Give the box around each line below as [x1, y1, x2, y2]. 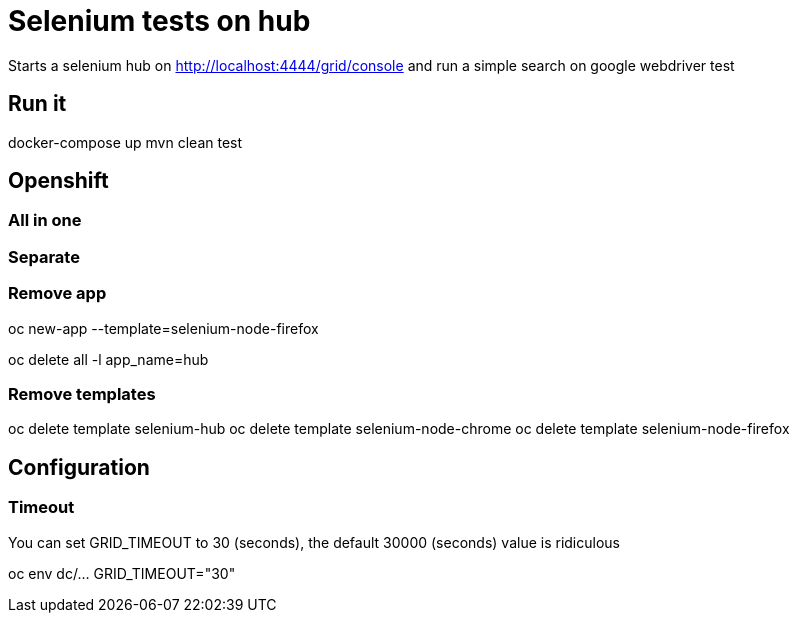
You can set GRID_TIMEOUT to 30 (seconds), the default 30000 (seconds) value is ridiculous [8, 533, 620, 551]
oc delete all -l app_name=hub [8, 350, 209, 368]
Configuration [8, 454, 150, 480]
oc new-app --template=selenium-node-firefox [8, 319, 319, 337]
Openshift [8, 168, 109, 194]
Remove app [8, 283, 107, 304]
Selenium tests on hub [8, 4, 311, 38]
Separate [8, 246, 80, 267]
